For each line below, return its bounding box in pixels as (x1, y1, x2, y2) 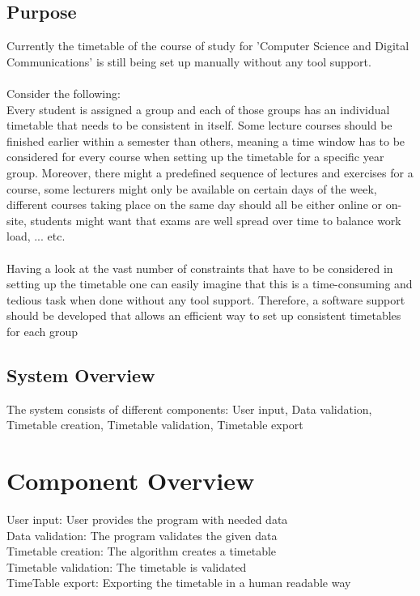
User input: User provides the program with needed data (6, 511, 288, 527)
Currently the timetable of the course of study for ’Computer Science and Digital (6, 37, 409, 54)
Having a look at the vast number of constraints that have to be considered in (6, 259, 393, 276)
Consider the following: (6, 84, 121, 101)
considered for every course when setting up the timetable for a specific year (6, 148, 384, 165)
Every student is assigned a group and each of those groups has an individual (6, 100, 390, 117)
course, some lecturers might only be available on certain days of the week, (6, 180, 377, 197)
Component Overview (6, 464, 255, 497)
